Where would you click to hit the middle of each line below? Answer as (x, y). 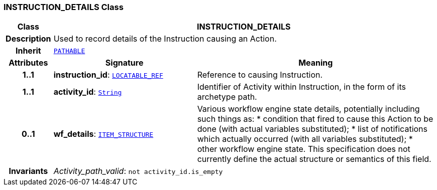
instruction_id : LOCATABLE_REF (108, 75)
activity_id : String (88, 92)
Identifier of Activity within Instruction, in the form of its (301, 87)
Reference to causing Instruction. (260, 75)
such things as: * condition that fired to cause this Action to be (315, 119)
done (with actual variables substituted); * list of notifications (312, 129)
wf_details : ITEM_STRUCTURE (103, 134)
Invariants (28, 171)
